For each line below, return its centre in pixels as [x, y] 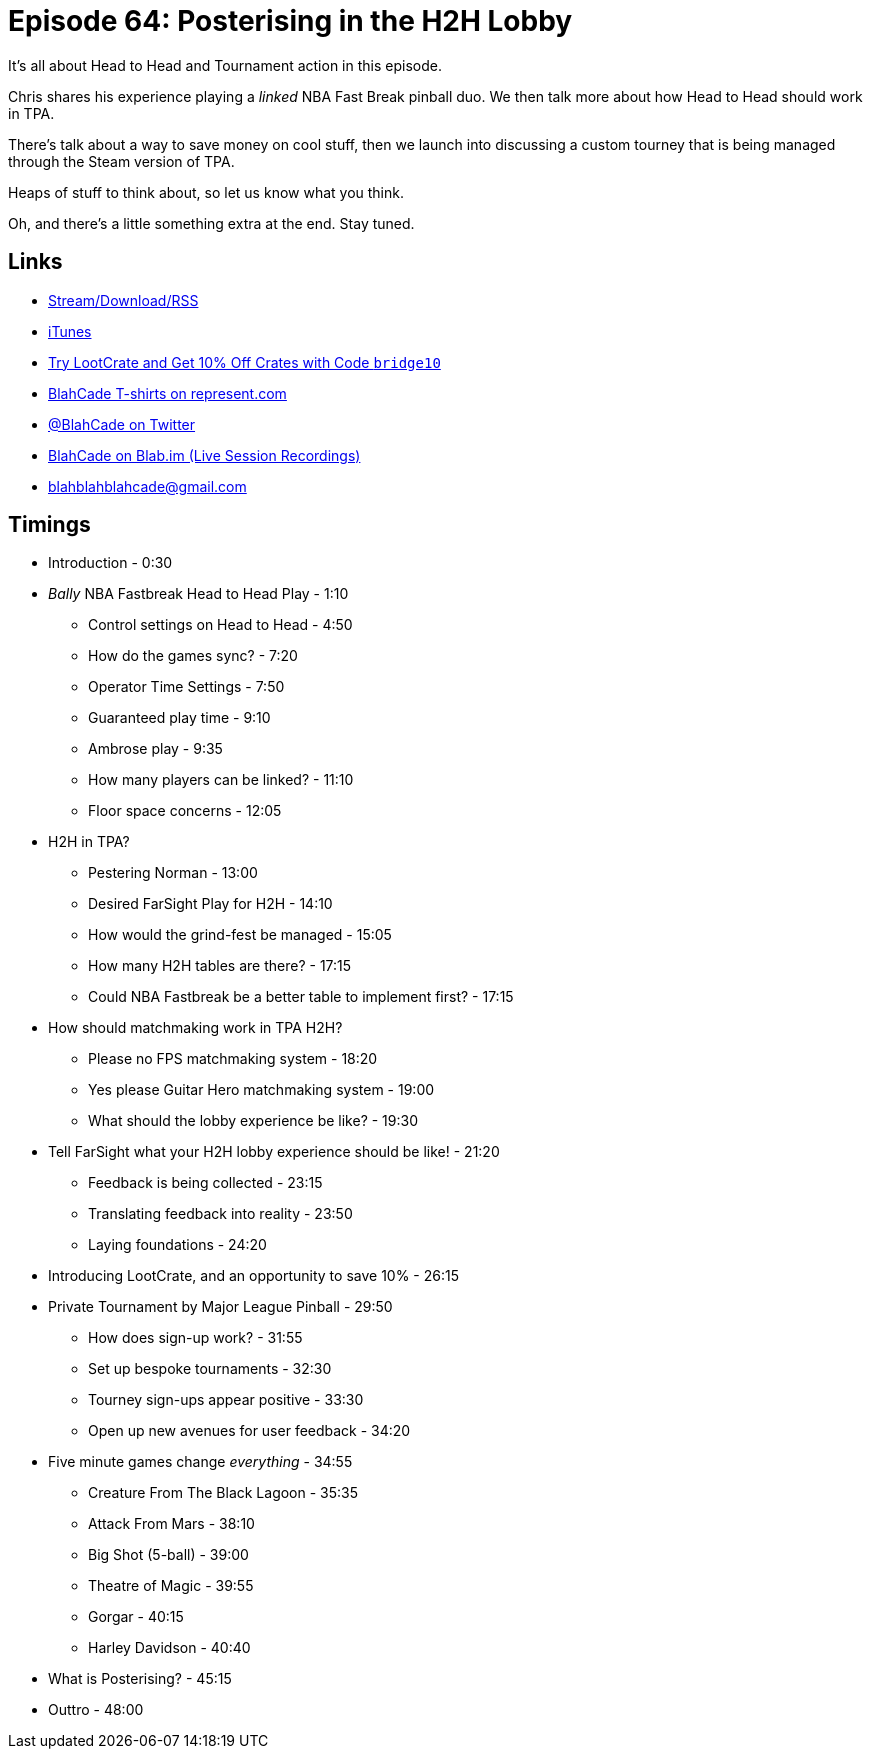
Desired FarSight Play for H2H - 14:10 [210, 904]
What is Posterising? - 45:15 [140, 1679]
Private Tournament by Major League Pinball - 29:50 [220, 1307]
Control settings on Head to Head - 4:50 [220, 625]
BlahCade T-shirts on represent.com [167, 393]
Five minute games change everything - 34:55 [200, 1462]
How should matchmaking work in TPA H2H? [195, 1028]
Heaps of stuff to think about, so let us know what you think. [206, 192]
